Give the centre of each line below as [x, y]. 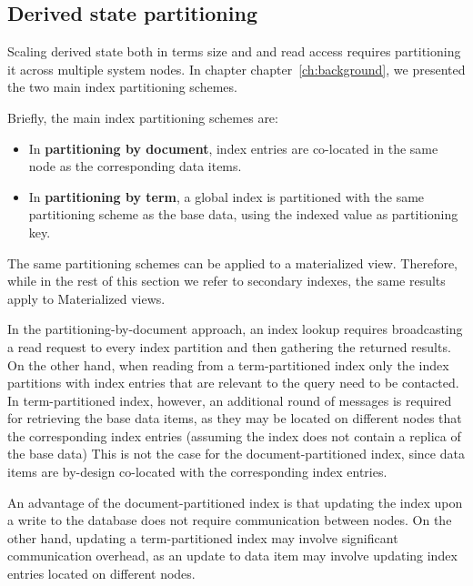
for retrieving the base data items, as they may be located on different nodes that [235, 418]
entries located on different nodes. [101, 574]
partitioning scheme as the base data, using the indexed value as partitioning [243, 214]
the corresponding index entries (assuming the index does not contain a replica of [234, 435]
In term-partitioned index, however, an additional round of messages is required [230, 400]
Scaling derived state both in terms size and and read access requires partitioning [234, 51]
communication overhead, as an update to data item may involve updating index [232, 556]
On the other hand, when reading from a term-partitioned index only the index [228, 364]
